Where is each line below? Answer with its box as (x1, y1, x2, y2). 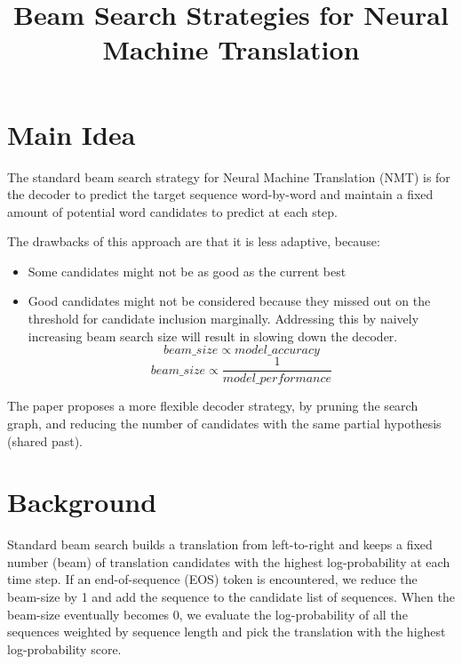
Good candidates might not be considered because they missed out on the (28, 292, 431, 310)
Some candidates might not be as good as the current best (28, 261, 346, 280)
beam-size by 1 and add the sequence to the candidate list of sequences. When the (7, 588, 455, 605)
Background (7, 484, 157, 520)
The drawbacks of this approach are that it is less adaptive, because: (7, 232, 380, 251)
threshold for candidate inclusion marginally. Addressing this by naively (28, 309, 419, 328)
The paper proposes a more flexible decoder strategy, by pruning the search (7, 396, 418, 415)
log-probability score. (7, 639, 122, 658)
